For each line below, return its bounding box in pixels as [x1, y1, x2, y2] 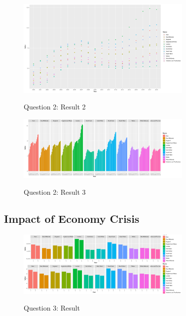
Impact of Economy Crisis [4, 211, 140, 226]
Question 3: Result [24, 302, 80, 313]
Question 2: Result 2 [24, 102, 86, 112]
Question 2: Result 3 [24, 186, 86, 197]
